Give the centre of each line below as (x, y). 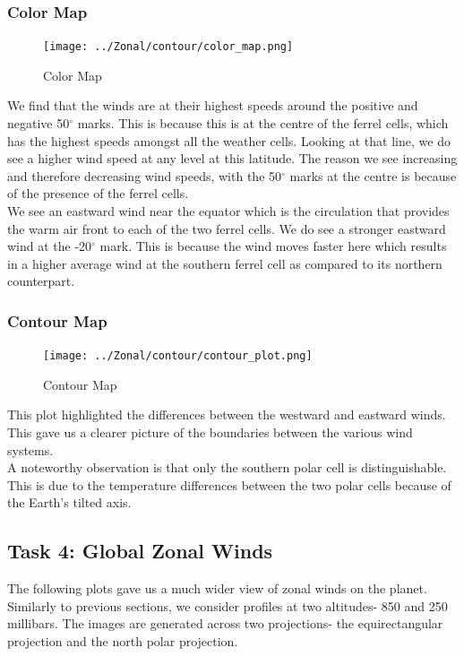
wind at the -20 (50, 246)
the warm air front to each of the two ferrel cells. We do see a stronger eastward (227, 228)
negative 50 (39, 123)
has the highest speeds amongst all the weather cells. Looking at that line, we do (229, 140)
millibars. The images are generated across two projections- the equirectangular (225, 623)
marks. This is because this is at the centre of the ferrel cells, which (263, 123)
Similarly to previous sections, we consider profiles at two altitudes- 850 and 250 (228, 605)
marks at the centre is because (373, 175)
